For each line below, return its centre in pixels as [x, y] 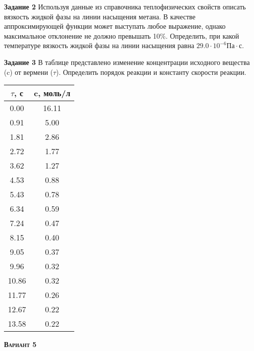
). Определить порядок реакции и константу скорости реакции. [151, 72]
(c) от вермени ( [29, 72]
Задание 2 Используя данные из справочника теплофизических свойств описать [125, 6]
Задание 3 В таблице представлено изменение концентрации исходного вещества [127, 62]
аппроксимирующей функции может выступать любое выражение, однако [115, 26]
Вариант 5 [20, 344]
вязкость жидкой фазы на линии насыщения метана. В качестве [100, 16]
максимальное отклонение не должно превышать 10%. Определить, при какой [122, 35]
